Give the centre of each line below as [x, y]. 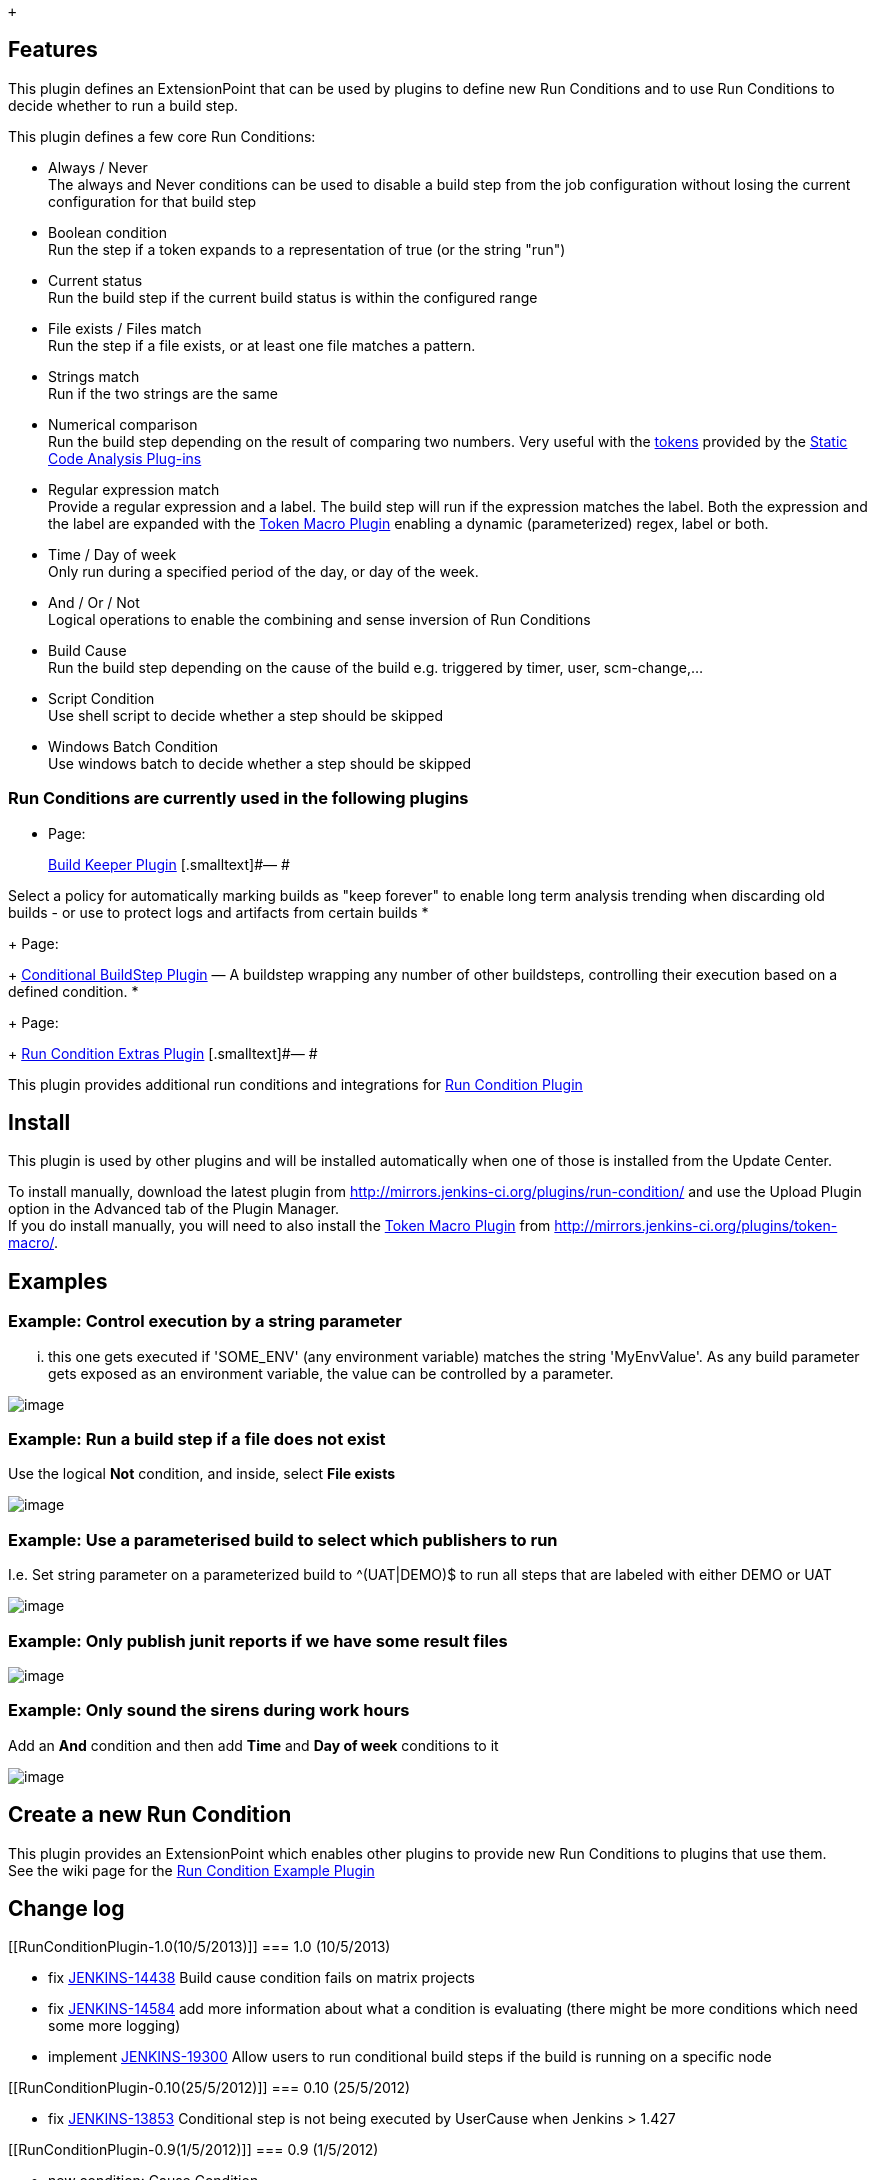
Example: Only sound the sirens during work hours [209, 1710]
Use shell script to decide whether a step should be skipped [245, 715]
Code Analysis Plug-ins [125, 458]
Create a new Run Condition [150, 1815]
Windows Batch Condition [133, 746]
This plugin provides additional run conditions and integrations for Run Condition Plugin [295, 1084]
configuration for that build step [152, 201]
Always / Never [98, 167]
